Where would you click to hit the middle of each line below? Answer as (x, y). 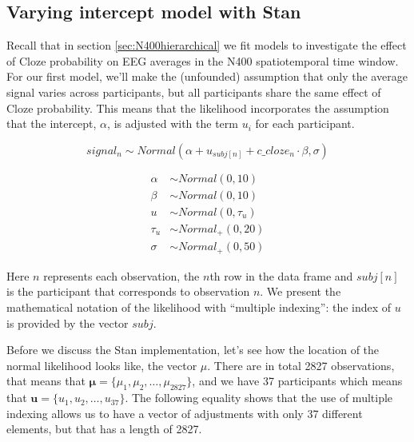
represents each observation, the (121, 275)
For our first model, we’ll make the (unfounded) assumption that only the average (207, 76)
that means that (46, 381)
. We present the (301, 291)
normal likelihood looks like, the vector (102, 365)
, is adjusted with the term (173, 123)
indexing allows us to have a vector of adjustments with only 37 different (185, 413)
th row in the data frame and (281, 275)
